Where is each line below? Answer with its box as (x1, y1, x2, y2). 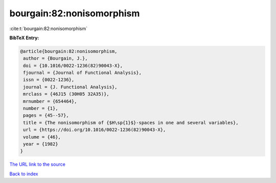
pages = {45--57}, (23, 113, 69, 118)
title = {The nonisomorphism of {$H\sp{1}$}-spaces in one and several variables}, (23, 120, 239, 125)
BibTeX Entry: (9, 35, 39, 41)
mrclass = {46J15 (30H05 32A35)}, (23, 91, 109, 97)
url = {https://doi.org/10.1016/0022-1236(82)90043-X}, (23, 127, 166, 133)
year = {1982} (23, 141, 58, 147)
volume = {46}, (23, 134, 61, 140)
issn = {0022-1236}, (23, 77, 75, 83)
